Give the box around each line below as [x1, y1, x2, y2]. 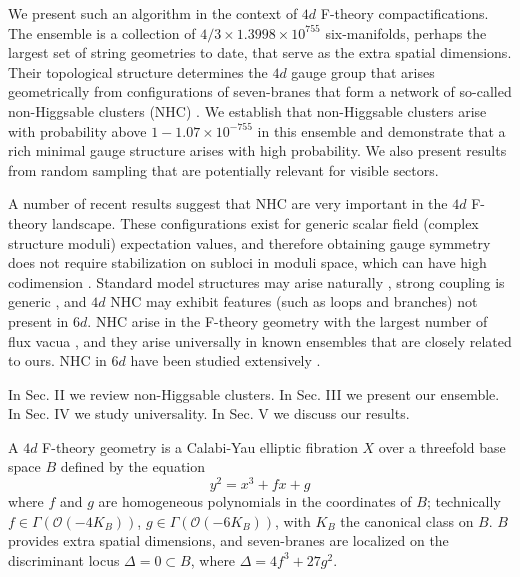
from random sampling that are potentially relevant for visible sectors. [8, 159, 439, 180]
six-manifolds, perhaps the [325, 22, 487, 43]
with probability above [8, 120, 147, 141]
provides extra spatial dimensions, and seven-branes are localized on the [8, 530, 449, 551]
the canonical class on [340, 510, 474, 531]
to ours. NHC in [8, 350, 107, 371]
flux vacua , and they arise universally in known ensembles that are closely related [8, 330, 512, 351]
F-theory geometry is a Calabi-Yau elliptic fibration [42, 436, 358, 457]
